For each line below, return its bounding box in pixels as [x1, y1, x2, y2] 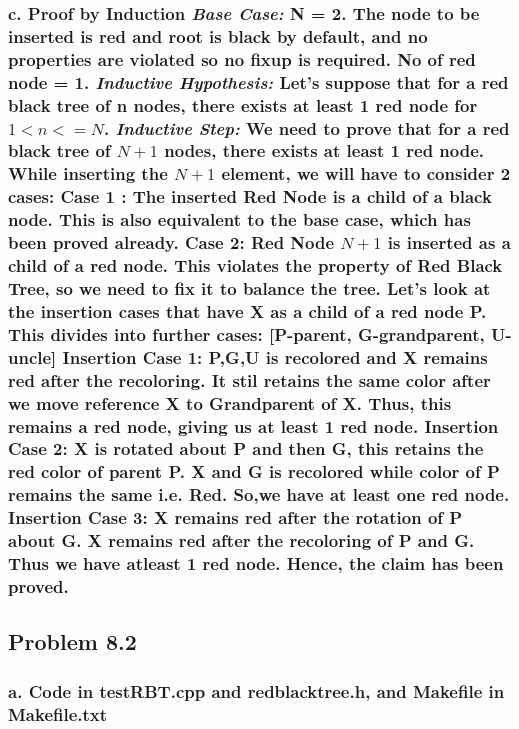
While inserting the [8, 161, 168, 186]
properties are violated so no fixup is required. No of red [8, 46, 476, 71]
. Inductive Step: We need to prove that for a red [103, 115, 510, 140]
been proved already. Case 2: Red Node [8, 230, 335, 255]
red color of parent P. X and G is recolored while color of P [8, 459, 500, 484]
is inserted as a [387, 230, 511, 255]
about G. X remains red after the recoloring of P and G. [8, 528, 475, 553]
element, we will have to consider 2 [221, 161, 511, 186]
